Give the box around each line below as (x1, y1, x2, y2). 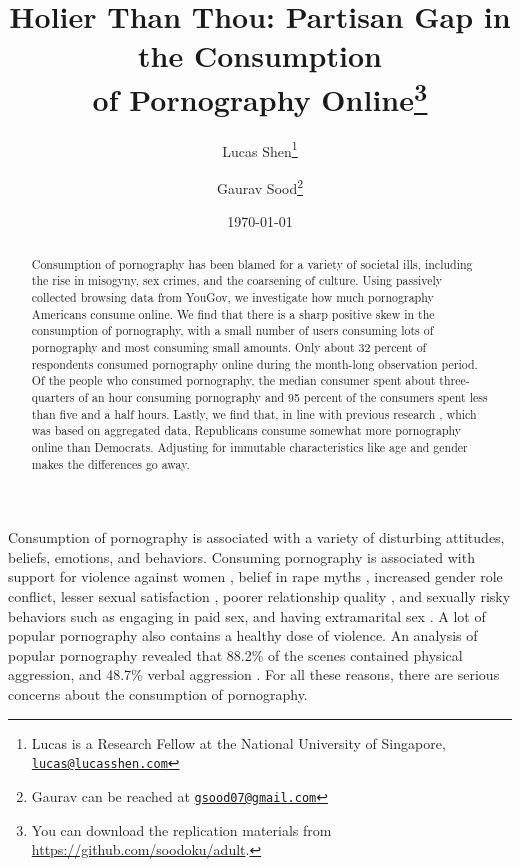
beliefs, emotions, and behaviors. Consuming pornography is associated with (8, 546, 475, 567)
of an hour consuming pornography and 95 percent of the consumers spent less (78, 388, 488, 405)
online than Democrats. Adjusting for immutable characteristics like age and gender (31, 438, 468, 455)
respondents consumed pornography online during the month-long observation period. (31, 355, 478, 372)
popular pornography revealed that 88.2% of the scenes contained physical (8, 644, 463, 665)
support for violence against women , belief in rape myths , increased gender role (8, 566, 503, 587)
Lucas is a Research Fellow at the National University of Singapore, (31, 732, 446, 753)
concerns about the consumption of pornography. (8, 684, 308, 704)
